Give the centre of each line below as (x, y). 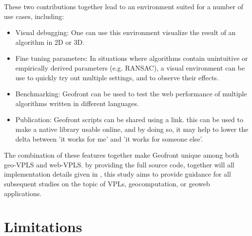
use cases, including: (34, 16)
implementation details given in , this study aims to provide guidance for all (117, 174)
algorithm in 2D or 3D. (50, 42)
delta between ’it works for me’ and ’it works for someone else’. (109, 138)
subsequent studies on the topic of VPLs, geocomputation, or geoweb (107, 183)
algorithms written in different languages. (77, 103)
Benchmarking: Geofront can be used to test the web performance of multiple (131, 94)
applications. (23, 193)
